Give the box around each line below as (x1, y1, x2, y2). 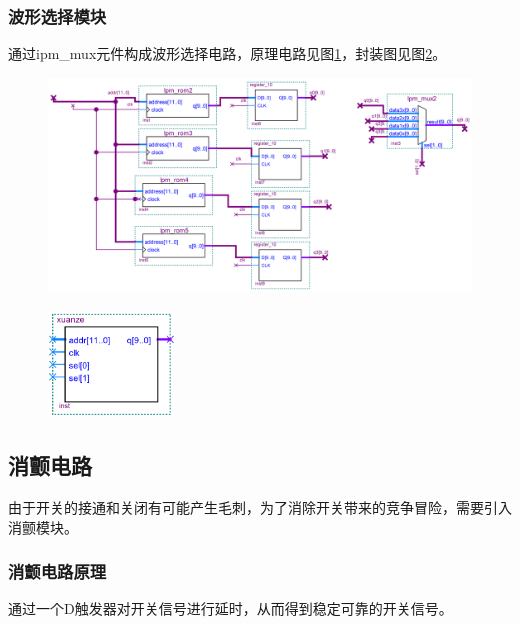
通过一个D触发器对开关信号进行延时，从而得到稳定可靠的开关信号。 (8, 598, 453, 619)
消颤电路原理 (8, 559, 107, 584)
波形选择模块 (8, 3, 107, 28)
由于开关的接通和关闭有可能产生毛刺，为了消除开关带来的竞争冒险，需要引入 (8, 496, 512, 517)
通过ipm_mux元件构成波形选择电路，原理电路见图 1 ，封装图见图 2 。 (8, 43, 447, 64)
